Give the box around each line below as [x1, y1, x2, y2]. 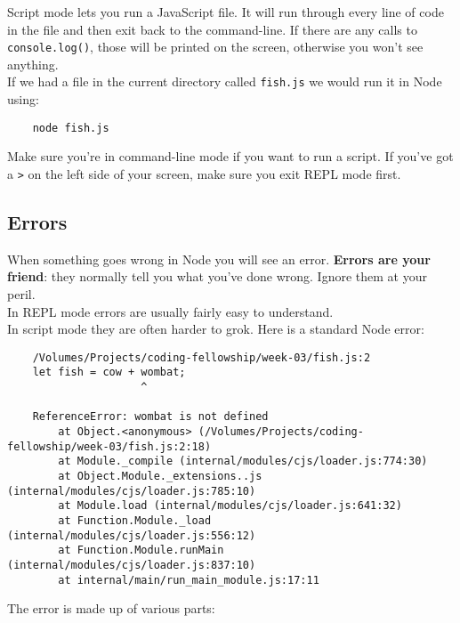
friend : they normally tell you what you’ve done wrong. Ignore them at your [7, 267, 427, 286]
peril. [7, 284, 36, 303]
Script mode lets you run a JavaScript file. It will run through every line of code [7, 3, 444, 20]
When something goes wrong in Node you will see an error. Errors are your [7, 249, 431, 268]
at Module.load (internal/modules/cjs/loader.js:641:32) [58, 499, 402, 513]
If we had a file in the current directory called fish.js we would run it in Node [7, 72, 442, 91]
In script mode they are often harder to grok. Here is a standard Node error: [7, 320, 424, 338]
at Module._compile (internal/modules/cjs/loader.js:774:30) [58, 455, 428, 468]
